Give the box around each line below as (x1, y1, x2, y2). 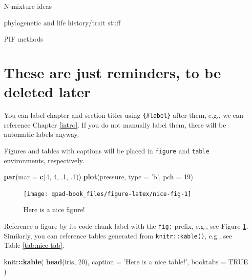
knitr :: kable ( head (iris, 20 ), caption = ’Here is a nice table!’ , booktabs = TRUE (4, 256, 248, 266)
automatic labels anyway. (4, 129, 79, 139)
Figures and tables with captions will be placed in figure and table (4, 145, 210, 155)
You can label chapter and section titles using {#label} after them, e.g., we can (4, 110, 244, 120)
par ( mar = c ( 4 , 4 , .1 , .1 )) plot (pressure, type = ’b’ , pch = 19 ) (4, 172, 193, 182)
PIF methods (4, 34, 43, 44)
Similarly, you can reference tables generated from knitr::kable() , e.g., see (4, 230, 232, 240)
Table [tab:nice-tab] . (4, 240, 64, 250)
